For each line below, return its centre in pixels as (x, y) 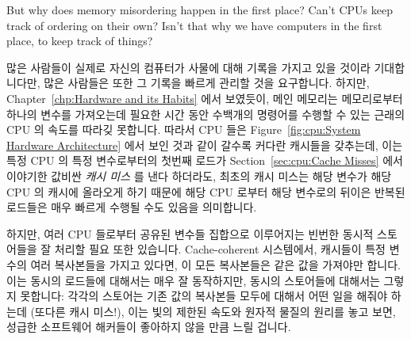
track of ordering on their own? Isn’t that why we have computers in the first (194, 25)
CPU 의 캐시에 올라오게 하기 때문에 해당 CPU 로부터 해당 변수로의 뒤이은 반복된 (206, 191)
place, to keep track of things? (80, 41)
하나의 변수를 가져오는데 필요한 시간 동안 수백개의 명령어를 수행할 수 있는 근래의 (206, 114)
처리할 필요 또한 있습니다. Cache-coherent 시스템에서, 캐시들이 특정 (220, 249)
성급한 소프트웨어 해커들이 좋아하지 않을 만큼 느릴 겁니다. (149, 327)
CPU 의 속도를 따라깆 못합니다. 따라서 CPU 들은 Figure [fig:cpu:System (184, 130)
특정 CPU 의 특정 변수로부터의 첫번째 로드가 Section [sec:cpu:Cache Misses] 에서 (205, 160)
